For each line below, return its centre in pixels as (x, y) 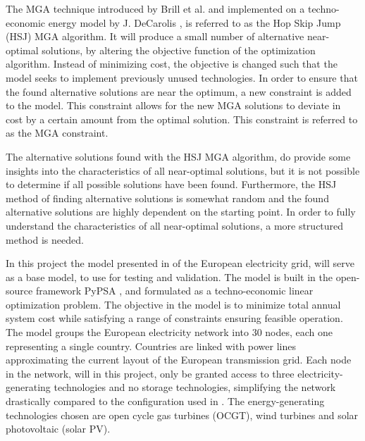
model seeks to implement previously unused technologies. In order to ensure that (182, 77)
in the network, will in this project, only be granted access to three (150, 373)
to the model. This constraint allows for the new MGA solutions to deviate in (173, 105)
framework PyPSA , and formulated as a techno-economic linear (174, 291)
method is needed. (45, 239)
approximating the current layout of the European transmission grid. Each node (179, 360)
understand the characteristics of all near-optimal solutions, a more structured (175, 225)
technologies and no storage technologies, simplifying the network (195, 387)
